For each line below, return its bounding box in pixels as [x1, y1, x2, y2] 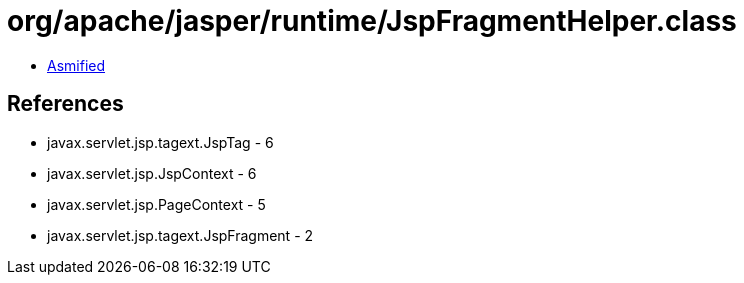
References [7, 91, 124, 117]
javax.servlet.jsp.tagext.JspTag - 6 [47, 133, 274, 151]
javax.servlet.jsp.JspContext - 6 [47, 164, 257, 182]
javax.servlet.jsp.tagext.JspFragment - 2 [47, 226, 314, 244]
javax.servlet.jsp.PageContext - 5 [47, 195, 266, 213]
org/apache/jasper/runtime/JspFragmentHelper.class [7, 4, 737, 38]
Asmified [47, 56, 106, 74]
